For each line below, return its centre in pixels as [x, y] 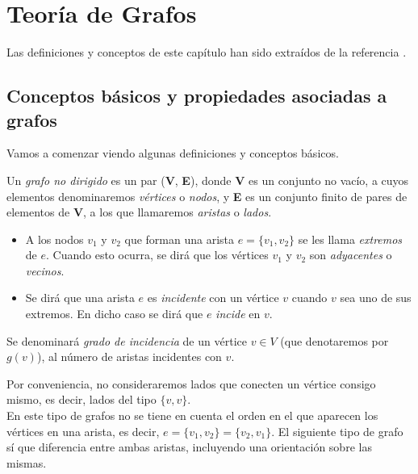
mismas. [27, 462]
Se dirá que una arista [80, 298]
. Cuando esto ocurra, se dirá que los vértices [157, 255]
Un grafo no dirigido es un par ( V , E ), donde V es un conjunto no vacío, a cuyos [208, 180]
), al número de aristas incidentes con [129, 357]
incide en [238, 314]
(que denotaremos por [334, 340]
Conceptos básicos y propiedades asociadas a [197, 96]
